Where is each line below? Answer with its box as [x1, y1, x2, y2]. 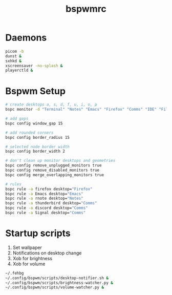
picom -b [5, 49, 24, 54]
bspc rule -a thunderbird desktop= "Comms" [5, 201, 97, 206]
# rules [5, 181, 22, 187]
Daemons [5, 32, 47, 44]
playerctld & [5, 68, 33, 73]
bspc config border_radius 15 [5, 135, 70, 140]
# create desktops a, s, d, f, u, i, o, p [5, 102, 97, 108]
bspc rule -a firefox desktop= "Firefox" [5, 186, 93, 192]
